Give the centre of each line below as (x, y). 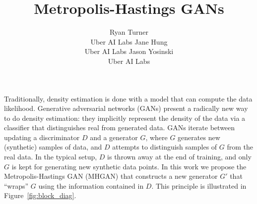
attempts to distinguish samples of (165, 147)
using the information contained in (91, 185)
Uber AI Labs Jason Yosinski (129, 51)
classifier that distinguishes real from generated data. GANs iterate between (120, 127)
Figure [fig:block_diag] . (40, 195)
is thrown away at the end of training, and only (179, 157)
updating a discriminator (42, 137)
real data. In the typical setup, (51, 157)
